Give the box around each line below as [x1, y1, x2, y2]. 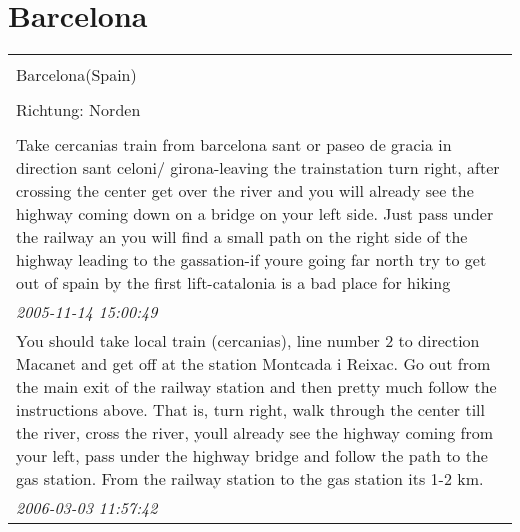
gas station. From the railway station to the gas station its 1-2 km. [16, 467, 484, 491]
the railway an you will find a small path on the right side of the [16, 225, 468, 249]
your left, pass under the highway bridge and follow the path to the [16, 444, 488, 468]
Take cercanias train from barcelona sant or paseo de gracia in [16, 133, 452, 157]
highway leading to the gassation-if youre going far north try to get [16, 248, 487, 272]
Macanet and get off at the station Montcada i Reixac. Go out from [16, 352, 491, 376]
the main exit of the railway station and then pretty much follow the [16, 375, 497, 399]
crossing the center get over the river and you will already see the [16, 179, 474, 203]
